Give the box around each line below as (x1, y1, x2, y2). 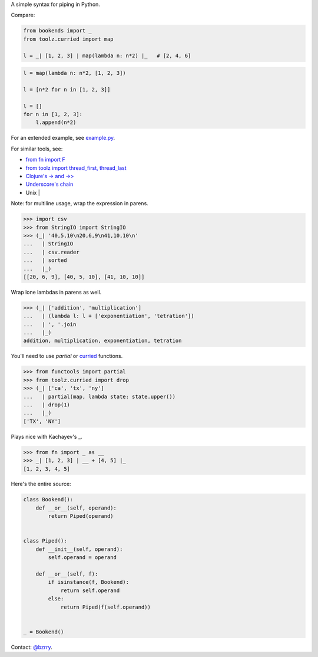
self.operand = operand (48, 554, 117, 561)
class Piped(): (23, 537, 67, 544)
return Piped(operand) (48, 513, 114, 520)
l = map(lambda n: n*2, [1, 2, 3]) (23, 70, 126, 77)
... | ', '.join (23, 321, 77, 327)
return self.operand (60, 587, 120, 594)
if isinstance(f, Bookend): (48, 579, 130, 586)
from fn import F (25, 156, 66, 163)
